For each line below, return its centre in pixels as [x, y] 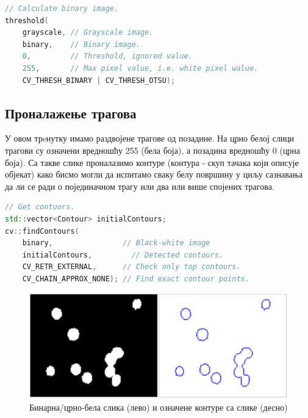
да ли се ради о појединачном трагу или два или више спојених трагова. [140, 186]
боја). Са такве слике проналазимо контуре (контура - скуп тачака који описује [152, 162]
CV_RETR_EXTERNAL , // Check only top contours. [131, 267]
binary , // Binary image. [81, 44]
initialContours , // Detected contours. [123, 255]
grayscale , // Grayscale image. [88, 33]
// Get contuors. [40, 207]
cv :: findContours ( [42, 231]
